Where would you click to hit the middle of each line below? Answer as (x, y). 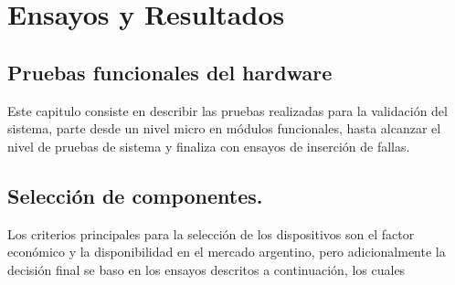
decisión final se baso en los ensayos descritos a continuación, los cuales (206, 269)
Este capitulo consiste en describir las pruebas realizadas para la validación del (227, 110)
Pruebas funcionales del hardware (170, 72)
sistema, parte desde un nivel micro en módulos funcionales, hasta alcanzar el (224, 128)
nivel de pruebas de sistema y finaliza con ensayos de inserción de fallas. (209, 146)
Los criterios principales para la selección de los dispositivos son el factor (211, 233)
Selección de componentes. (135, 195)
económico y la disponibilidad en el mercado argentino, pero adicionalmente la (227, 252)
